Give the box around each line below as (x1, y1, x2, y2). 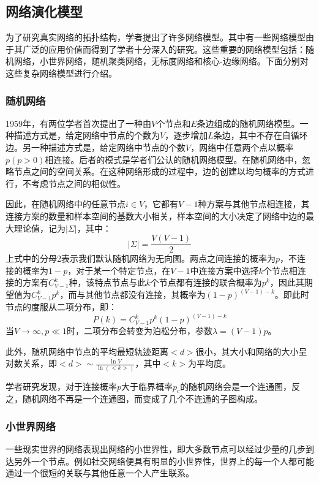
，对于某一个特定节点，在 (67, 264, 171, 276)
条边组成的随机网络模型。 (197, 116, 300, 129)
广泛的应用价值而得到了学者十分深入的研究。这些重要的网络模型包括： (22, 42, 306, 55)
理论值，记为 (13, 221, 66, 234)
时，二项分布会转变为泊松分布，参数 (66, 324, 212, 337)
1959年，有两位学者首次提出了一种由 (6, 116, 151, 129)
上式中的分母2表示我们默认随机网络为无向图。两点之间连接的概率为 (6, 252, 276, 265)
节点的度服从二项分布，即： (6, 300, 117, 313)
